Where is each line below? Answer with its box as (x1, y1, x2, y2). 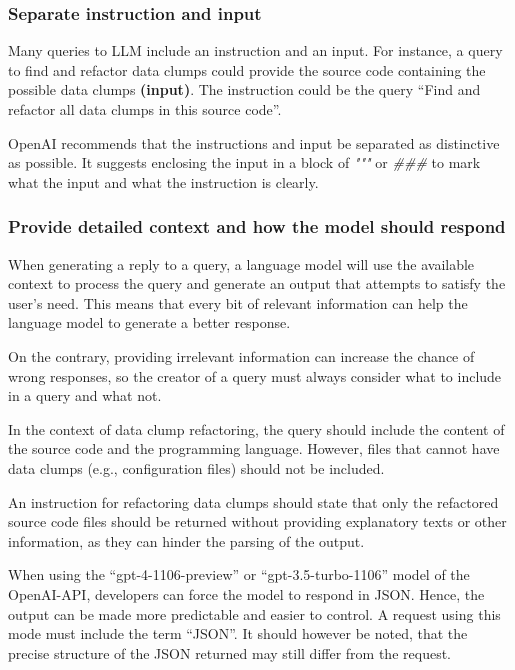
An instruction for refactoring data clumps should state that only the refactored (8, 491, 499, 512)
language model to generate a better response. (8, 312, 291, 333)
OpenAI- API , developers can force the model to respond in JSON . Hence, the (8, 583, 485, 604)
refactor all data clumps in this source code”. (8, 99, 282, 119)
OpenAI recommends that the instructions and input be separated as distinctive (8, 132, 500, 153)
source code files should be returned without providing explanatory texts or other (8, 511, 507, 532)
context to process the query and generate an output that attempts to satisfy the (8, 273, 506, 294)
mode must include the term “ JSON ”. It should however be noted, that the (8, 623, 468, 644)
